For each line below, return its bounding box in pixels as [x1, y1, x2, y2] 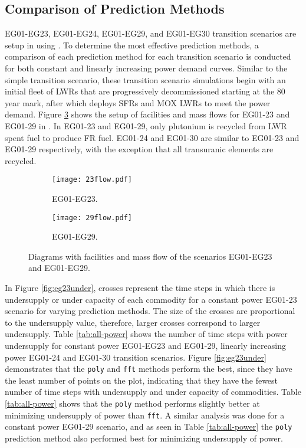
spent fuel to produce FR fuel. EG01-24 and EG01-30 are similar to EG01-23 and [5, 131, 300, 143]
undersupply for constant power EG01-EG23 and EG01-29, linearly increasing [5, 339, 286, 351]
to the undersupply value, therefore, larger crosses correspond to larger [5, 316, 261, 328]
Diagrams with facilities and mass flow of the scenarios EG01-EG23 [28, 250, 272, 262]
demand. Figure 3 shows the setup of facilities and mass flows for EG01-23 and [5, 108, 290, 120]
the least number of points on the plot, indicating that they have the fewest [5, 374, 278, 386]
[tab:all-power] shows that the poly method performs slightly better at [5, 397, 260, 410]
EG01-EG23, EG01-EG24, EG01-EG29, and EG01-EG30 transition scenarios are [5, 27, 297, 40]
